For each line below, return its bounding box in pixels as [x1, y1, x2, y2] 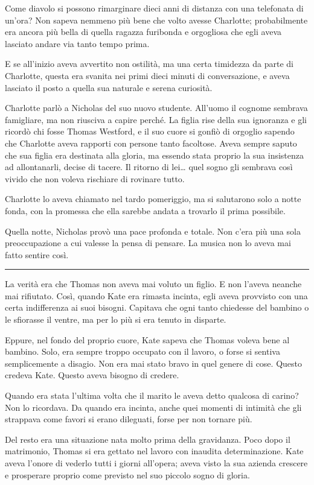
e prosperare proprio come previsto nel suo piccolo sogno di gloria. [5, 468, 250, 481]
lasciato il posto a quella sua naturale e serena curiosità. [5, 81, 213, 94]
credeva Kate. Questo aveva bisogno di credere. [5, 369, 179, 381]
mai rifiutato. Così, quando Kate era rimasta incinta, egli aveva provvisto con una [5, 289, 308, 302]
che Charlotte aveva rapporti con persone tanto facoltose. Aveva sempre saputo [5, 136, 297, 149]
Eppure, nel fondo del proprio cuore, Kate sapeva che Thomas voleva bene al [5, 333, 290, 346]
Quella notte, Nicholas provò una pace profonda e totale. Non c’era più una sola [5, 224, 301, 237]
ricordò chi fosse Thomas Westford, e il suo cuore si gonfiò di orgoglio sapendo [5, 125, 295, 138]
